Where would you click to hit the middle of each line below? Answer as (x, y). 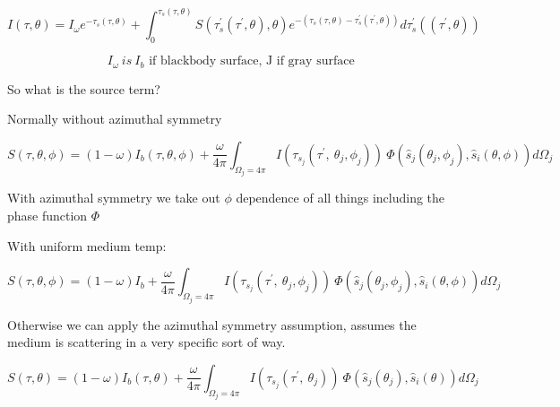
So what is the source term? (84, 88)
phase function (47, 215)
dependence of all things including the (340, 198)
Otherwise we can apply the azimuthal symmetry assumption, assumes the (212, 324)
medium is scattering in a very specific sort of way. (146, 342)
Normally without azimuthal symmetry (115, 119)
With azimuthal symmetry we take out (114, 198)
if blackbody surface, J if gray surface (252, 61)
